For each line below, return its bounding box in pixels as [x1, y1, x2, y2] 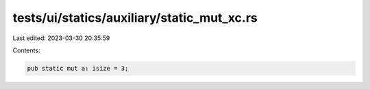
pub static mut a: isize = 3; [27, 65, 129, 72]
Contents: [12, 46, 40, 54]
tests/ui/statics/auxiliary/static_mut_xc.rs [12, 10, 258, 25]
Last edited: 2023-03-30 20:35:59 [12, 34, 110, 42]
